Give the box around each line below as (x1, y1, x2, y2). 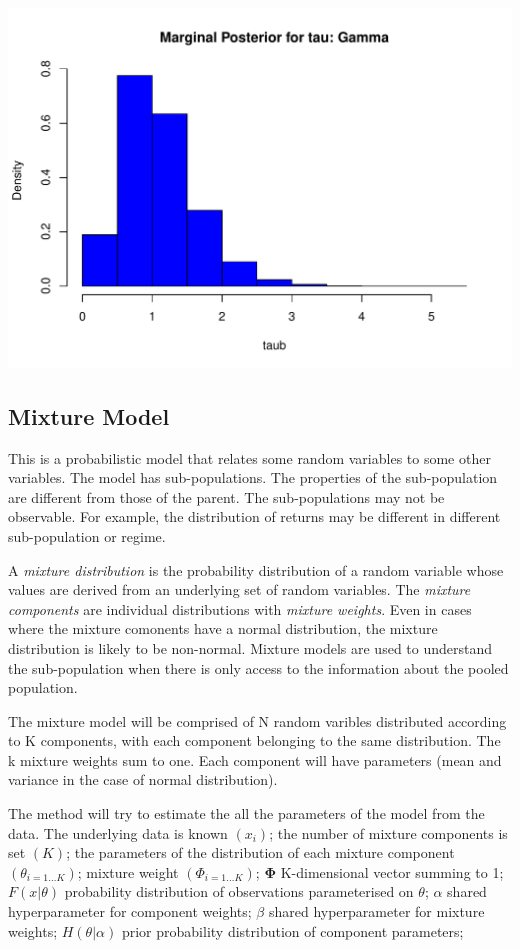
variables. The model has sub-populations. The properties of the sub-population (8, 467, 498, 488)
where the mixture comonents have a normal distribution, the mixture (8, 618, 438, 639)
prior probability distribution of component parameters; (121, 920, 464, 941)
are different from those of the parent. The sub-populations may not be (8, 486, 445, 507)
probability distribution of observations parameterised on (64, 881, 414, 902)
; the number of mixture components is (269, 822, 508, 843)
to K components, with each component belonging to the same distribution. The (8, 730, 501, 751)
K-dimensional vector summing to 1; (280, 861, 504, 882)
